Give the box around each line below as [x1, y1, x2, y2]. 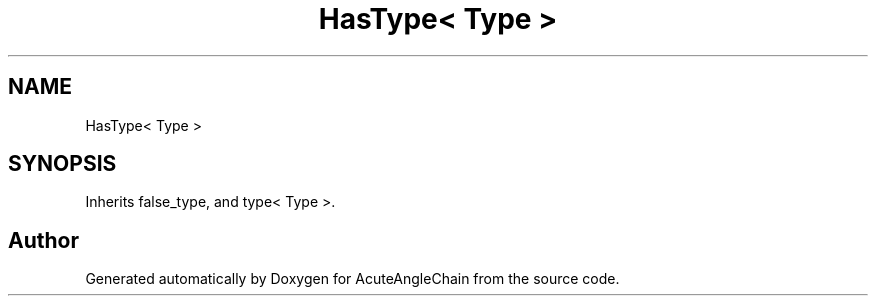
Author [8, 227, 79, 253]
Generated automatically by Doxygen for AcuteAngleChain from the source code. [85, 270, 620, 288]
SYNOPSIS [8, 151, 117, 177]
